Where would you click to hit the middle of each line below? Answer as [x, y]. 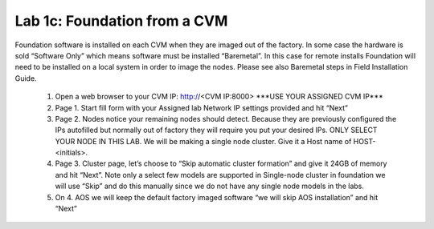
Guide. [26, 78]
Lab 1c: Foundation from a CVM [121, 21]
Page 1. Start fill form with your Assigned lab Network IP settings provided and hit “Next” [202, 107]
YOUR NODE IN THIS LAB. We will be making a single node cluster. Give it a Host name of [203, 141]
